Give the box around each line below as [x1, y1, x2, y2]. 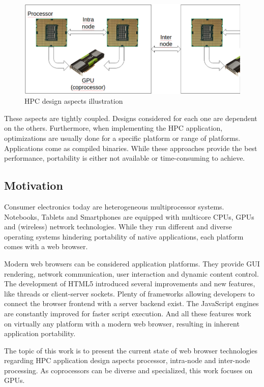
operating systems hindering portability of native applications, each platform [4, 231, 244, 242]
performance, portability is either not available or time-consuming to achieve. [4, 153, 245, 163]
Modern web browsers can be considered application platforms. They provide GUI [4, 258, 260, 269]
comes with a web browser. [4, 241, 88, 252]
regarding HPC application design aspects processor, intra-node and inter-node [4, 355, 250, 366]
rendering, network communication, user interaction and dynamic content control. [4, 268, 259, 279]
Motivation [4, 177, 63, 193]
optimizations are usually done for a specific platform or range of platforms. [4, 133, 241, 143]
